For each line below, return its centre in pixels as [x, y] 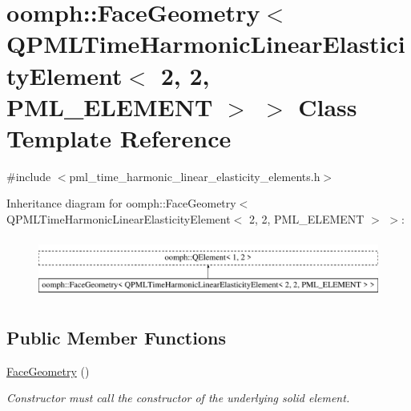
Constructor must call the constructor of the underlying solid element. [178, 398]
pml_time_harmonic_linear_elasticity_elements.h [195, 176]
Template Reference [119, 137]
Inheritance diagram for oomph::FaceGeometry [121, 203]
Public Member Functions [116, 337]
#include [29, 176]
